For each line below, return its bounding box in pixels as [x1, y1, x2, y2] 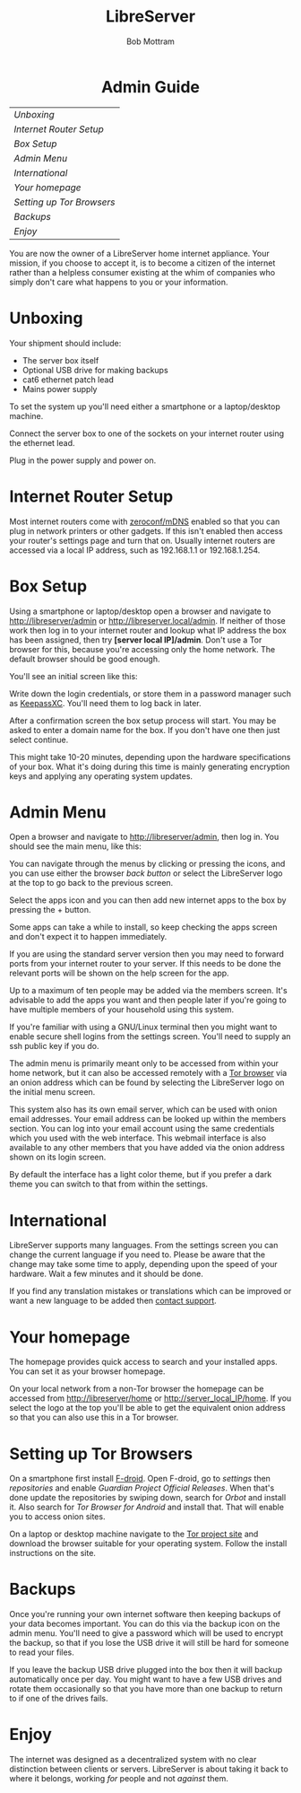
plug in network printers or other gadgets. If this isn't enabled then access [9, 525, 284, 536]
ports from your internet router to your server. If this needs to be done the [9, 958, 281, 969]
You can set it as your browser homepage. [9, 1366, 166, 1377]
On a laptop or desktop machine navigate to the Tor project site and [9, 1528, 259, 1540]
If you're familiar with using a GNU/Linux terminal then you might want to [9, 1021, 278, 1033]
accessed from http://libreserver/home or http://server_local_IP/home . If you [9, 1393, 292, 1404]
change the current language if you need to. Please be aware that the [9, 1249, 266, 1260]
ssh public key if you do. [9, 1041, 99, 1052]
